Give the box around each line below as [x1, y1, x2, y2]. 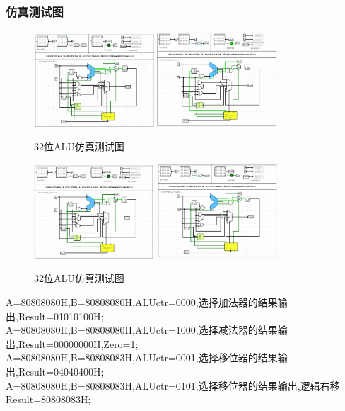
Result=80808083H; [6, 392, 91, 407]
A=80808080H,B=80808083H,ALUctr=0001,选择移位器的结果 [6, 350, 278, 365]
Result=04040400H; [18, 364, 104, 378]
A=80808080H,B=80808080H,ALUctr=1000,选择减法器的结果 [6, 322, 278, 337]
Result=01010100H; [18, 308, 104, 323]
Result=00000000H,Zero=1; [18, 336, 139, 351]
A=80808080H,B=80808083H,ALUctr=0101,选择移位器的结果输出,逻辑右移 [6, 378, 340, 393]
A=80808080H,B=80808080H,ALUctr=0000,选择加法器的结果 [6, 295, 278, 310]
